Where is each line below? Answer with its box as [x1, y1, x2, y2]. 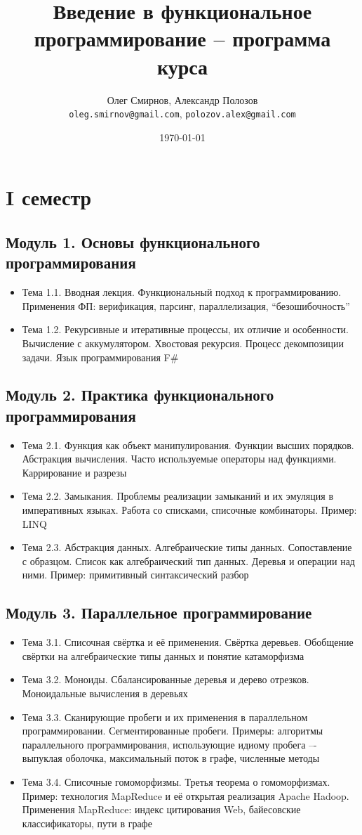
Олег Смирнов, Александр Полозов [107, 92, 258, 107]
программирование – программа [34, 24, 331, 53]
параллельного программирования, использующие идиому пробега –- [22, 737, 317, 751]
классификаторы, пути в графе [22, 815, 152, 830]
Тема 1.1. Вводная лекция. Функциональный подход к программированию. [22, 285, 342, 299]
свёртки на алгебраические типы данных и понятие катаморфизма [22, 648, 304, 663]
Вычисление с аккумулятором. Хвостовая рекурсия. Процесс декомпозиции [22, 335, 344, 350]
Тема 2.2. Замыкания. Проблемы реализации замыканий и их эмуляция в [22, 488, 333, 503]
